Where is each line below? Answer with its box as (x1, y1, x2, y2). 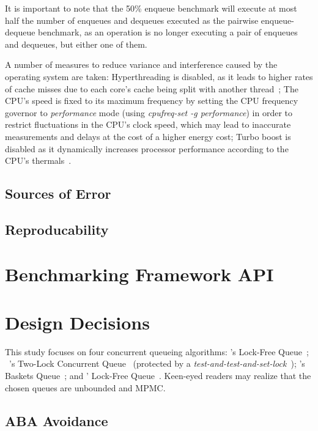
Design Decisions (5, 309, 150, 334)
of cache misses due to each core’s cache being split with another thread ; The (5, 82, 298, 95)
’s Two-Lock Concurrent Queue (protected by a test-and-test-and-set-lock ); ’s (9, 357, 305, 370)
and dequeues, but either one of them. (5, 37, 147, 50)
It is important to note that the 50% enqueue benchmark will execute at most (5, 2, 297, 14)
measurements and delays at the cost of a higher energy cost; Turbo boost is (5, 130, 291, 142)
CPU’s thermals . (5, 154, 72, 167)
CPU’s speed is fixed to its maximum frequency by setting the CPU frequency (5, 94, 298, 107)
